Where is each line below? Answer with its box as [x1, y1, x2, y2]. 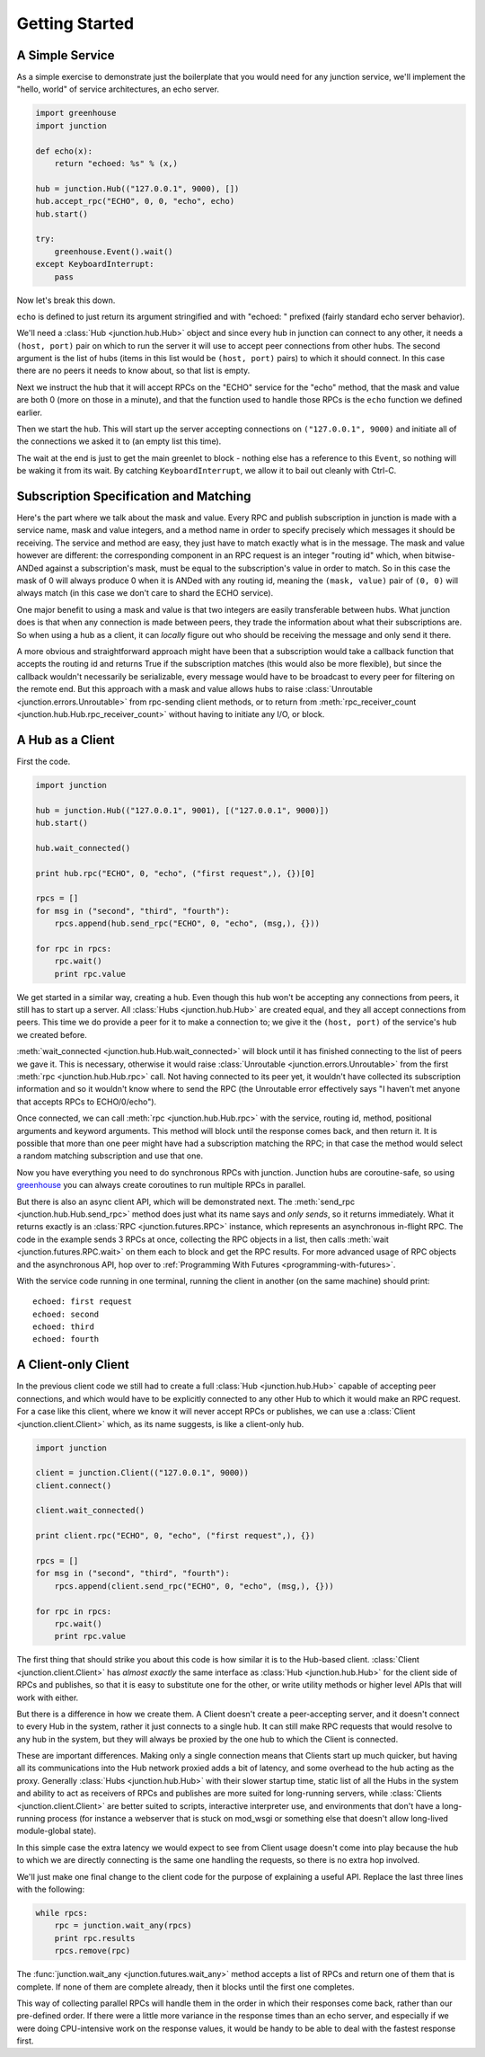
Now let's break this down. [16, 295, 116, 306]
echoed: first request [32, 1297, 133, 1307]
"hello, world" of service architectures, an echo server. [16, 84, 220, 94]
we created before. [16, 1029, 87, 1040]
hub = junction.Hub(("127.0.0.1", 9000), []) [35, 183, 240, 193]
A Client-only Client [16, 1357, 129, 1372]
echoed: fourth [32, 1334, 100, 1344]
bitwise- [425, 550, 455, 561]
